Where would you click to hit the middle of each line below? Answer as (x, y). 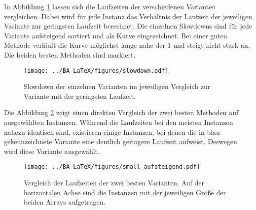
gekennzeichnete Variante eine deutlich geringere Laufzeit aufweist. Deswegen (121, 141)
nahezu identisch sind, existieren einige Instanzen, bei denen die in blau (112, 132)
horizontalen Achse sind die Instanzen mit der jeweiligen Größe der (125, 192)
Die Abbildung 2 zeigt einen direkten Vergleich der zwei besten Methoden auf (121, 112)
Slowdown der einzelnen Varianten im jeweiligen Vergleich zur (117, 86)
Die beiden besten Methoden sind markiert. (70, 54)
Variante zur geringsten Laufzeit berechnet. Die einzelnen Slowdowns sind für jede (128, 26)
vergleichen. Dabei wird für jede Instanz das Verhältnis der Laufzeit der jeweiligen (128, 16)
